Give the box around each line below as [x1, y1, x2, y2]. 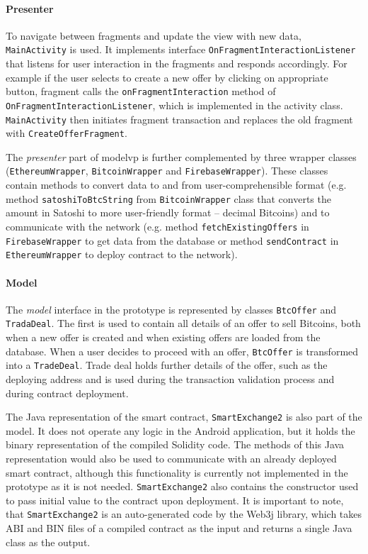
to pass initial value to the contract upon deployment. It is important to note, [6, 492, 344, 507]
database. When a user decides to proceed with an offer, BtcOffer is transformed [6, 343, 359, 358]
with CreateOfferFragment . [6, 126, 127, 140]
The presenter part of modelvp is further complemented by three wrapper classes [6, 149, 357, 164]
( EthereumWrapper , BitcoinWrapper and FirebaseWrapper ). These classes [6, 163, 328, 178]
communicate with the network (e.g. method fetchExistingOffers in [6, 218, 309, 233]
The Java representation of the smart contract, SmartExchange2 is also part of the [6, 409, 362, 424]
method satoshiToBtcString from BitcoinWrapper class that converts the [6, 191, 331, 206]
